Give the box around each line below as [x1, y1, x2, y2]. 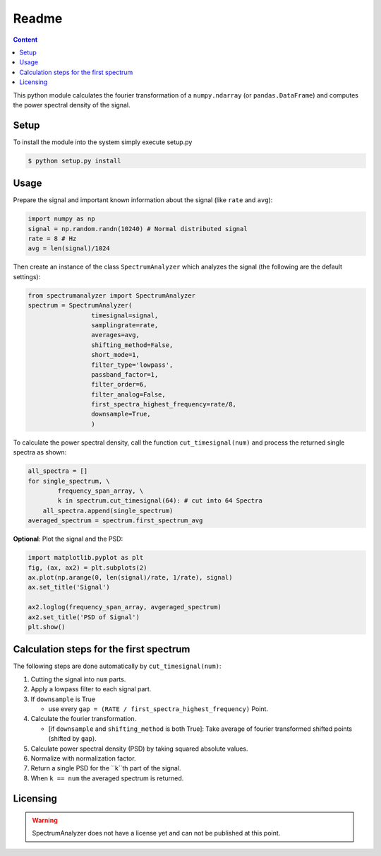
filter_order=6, [90, 380, 147, 389]
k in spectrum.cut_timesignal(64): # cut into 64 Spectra [57, 497, 262, 505]
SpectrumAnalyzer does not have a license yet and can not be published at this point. [32, 829, 281, 838]
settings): [13, 272, 41, 281]
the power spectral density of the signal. [13, 100, 131, 109]
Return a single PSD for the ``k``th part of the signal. [30, 764, 181, 773]
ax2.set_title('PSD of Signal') [28, 613, 140, 621]
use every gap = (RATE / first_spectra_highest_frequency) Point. [48, 704, 268, 713]
